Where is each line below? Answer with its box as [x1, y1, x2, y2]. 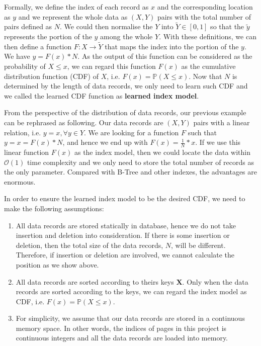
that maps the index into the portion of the [105, 41, 239, 51]
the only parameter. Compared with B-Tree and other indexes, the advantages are [4, 166, 257, 177]
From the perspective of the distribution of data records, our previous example [4, 107, 246, 118]
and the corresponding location [157, 2, 253, 12]
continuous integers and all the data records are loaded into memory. [16, 332, 228, 343]
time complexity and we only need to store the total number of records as [27, 156, 254, 167]
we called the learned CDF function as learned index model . [4, 90, 199, 101]
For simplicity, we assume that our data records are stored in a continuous [16, 313, 245, 323]
